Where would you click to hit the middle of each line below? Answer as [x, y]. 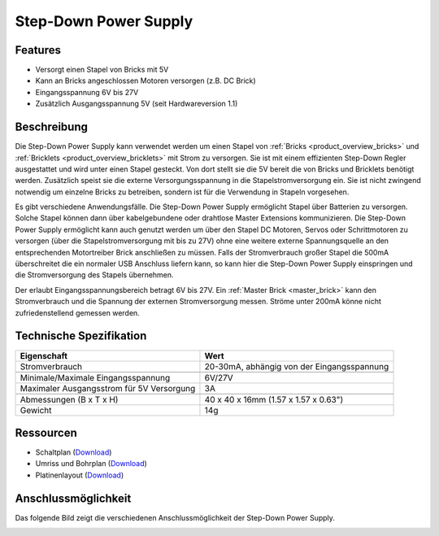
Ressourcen [46, 432]
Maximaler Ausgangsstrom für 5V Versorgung [108, 388]
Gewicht [36, 410]
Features [38, 50]
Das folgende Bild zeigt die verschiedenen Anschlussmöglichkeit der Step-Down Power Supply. [175, 517]
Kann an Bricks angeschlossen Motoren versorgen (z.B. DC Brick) [146, 81]
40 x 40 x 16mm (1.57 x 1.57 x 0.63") [274, 399]
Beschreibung [52, 127]
